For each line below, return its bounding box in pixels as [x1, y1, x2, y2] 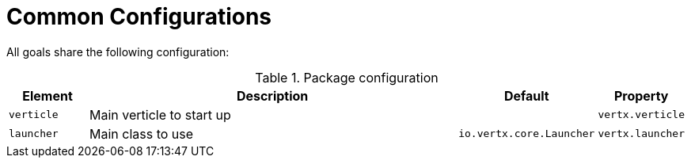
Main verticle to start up [89, 106, 231, 123]
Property [613, 87, 669, 104]
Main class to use [89, 125, 194, 142]
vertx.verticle [598, 109, 685, 121]
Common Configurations [6, 3, 272, 30]
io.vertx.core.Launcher [458, 128, 595, 140]
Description [236, 87, 309, 104]
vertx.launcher [598, 128, 685, 140]
